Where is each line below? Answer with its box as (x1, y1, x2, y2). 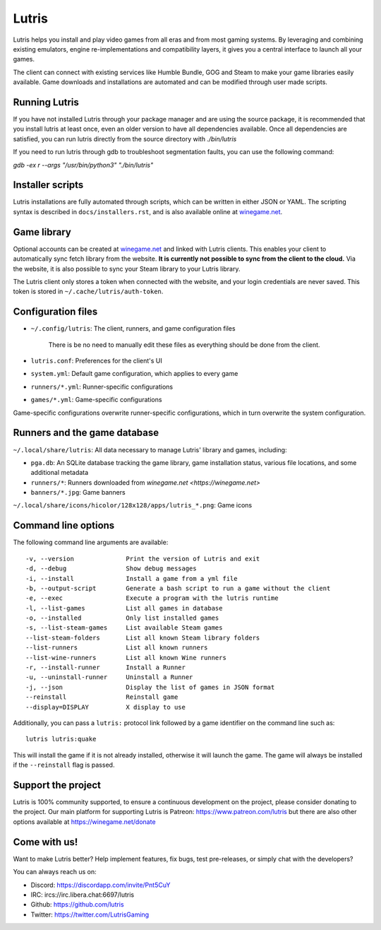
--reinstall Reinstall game (25, 693, 179, 701)
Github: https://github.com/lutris (30, 900, 124, 909)
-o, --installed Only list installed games (25, 614, 219, 622)
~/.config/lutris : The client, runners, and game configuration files (30, 324, 236, 333)
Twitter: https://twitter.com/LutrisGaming (30, 910, 150, 919)
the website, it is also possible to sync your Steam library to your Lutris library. (13, 264, 241, 273)
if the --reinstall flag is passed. (13, 760, 115, 770)
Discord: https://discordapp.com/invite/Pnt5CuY (30, 881, 171, 889)
